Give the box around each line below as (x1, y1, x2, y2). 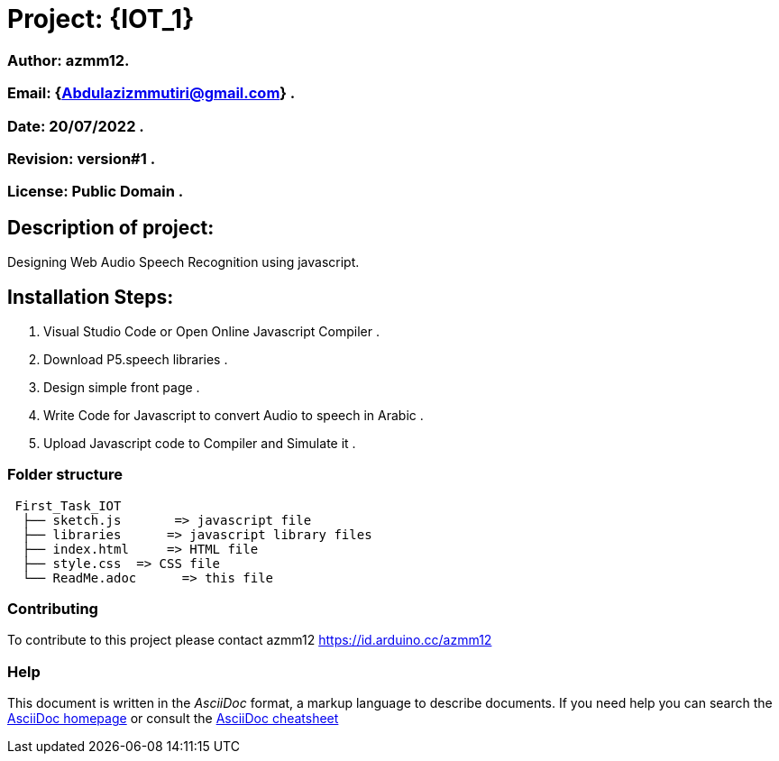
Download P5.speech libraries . (43, 351, 228, 367)
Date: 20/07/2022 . (7, 116, 144, 135)
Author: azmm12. (7, 50, 130, 69)
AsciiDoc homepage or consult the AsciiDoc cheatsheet (7, 711, 339, 727)
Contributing (7, 600, 98, 619)
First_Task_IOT (14, 498, 122, 513)
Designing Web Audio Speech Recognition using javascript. (7, 254, 360, 270)
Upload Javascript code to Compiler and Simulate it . (43, 435, 356, 451)
